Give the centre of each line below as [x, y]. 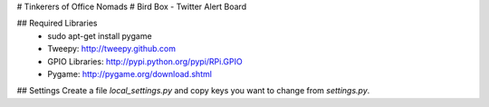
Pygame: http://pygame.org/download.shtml [130, 73]
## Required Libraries [57, 24]
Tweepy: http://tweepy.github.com [112, 49]
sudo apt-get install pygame [100, 35]
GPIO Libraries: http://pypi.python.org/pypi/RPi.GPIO [145, 61]
